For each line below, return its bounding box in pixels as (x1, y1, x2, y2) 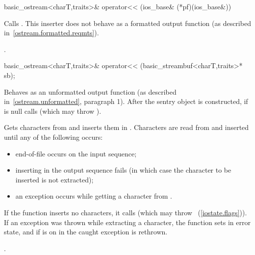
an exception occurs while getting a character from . (15, 191, 172, 201)
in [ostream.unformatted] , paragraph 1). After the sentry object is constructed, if (4, 96, 248, 106)
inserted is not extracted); (15, 174, 94, 184)
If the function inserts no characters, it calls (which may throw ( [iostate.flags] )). (4, 207, 247, 217)
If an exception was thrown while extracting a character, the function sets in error (4, 217, 251, 227)
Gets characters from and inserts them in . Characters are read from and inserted (4, 122, 249, 132)
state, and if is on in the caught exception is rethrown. (4, 227, 168, 237)
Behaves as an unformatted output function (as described (4, 86, 177, 97)
